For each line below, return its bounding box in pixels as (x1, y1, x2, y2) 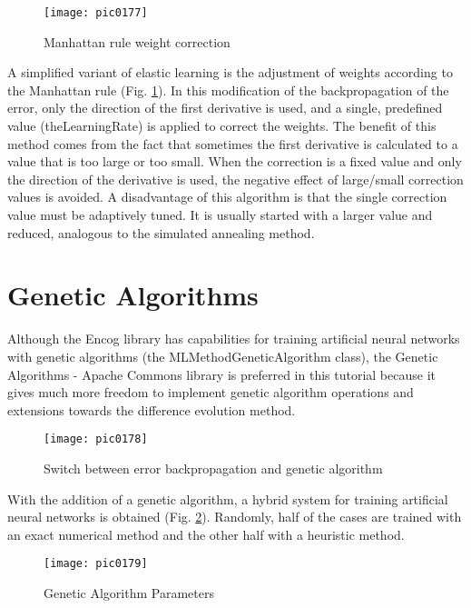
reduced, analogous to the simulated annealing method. (7, 223, 315, 242)
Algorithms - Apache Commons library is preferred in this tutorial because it (7, 364, 436, 384)
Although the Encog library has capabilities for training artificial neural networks (7, 329, 460, 348)
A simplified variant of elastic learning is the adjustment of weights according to (7, 63, 453, 82)
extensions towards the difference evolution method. (7, 400, 296, 419)
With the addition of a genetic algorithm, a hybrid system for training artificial (7, 489, 448, 508)
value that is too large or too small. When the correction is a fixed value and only (7, 152, 462, 171)
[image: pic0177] (44, 6, 148, 19)
